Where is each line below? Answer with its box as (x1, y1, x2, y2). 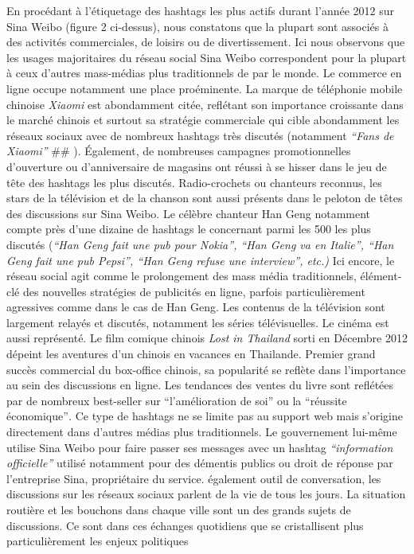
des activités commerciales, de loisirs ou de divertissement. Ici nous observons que (6, 33, 405, 50)
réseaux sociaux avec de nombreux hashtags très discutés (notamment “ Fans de (6, 127, 394, 143)
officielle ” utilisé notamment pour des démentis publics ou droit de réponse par (6, 455, 393, 471)
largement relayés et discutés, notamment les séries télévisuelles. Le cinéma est (6, 314, 389, 330)
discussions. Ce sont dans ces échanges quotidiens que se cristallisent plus (6, 517, 364, 533)
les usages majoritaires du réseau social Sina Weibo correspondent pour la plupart (6, 49, 407, 65)
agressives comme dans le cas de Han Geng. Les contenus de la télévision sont (6, 298, 385, 315)
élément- (360, 267, 402, 284)
